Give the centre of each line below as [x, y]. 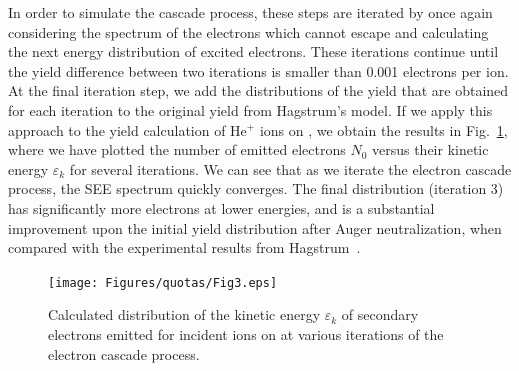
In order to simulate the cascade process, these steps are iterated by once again [250, 12]
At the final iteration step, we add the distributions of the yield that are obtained [258, 90]
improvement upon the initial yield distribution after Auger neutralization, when [255, 227]
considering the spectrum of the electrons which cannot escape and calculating [248, 31]
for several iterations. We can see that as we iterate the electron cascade [290, 168]
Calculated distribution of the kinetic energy [184, 314]
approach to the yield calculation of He [127, 129]
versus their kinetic [430, 149]
